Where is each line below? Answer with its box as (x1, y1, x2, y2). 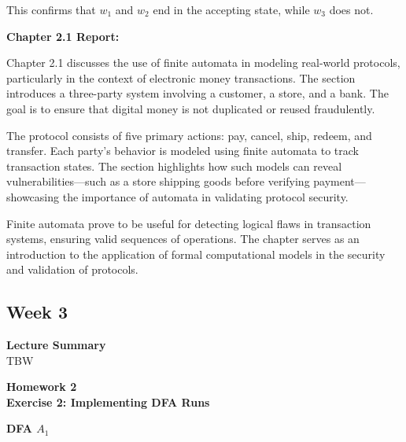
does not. (329, 2, 374, 17)
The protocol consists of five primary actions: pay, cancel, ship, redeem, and (6, 127, 372, 143)
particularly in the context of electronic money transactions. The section (6, 69, 356, 86)
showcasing (6, 188, 60, 204)
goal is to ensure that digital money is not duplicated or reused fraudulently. (6, 100, 375, 116)
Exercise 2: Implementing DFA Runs (6, 393, 210, 410)
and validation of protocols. (6, 261, 138, 278)
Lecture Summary (6, 337, 106, 353)
